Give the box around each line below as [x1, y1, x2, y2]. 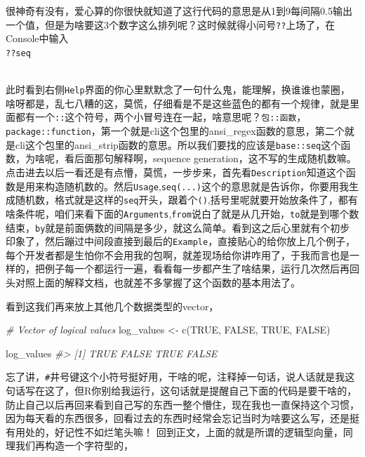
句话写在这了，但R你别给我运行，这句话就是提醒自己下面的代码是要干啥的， [6, 383, 357, 398]
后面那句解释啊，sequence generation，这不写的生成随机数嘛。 [74, 151, 357, 166]
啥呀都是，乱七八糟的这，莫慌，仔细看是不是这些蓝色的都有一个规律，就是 [6, 95, 350, 110]
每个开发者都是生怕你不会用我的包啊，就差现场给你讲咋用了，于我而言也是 [6, 247, 350, 262]
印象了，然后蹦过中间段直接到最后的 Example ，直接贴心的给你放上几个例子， [6, 234, 356, 249]
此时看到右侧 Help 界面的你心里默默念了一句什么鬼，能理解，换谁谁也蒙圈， [6, 82, 350, 97]
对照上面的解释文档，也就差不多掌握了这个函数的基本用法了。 [15, 275, 300, 290]
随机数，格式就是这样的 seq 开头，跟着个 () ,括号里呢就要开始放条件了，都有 [15, 192, 358, 207]
